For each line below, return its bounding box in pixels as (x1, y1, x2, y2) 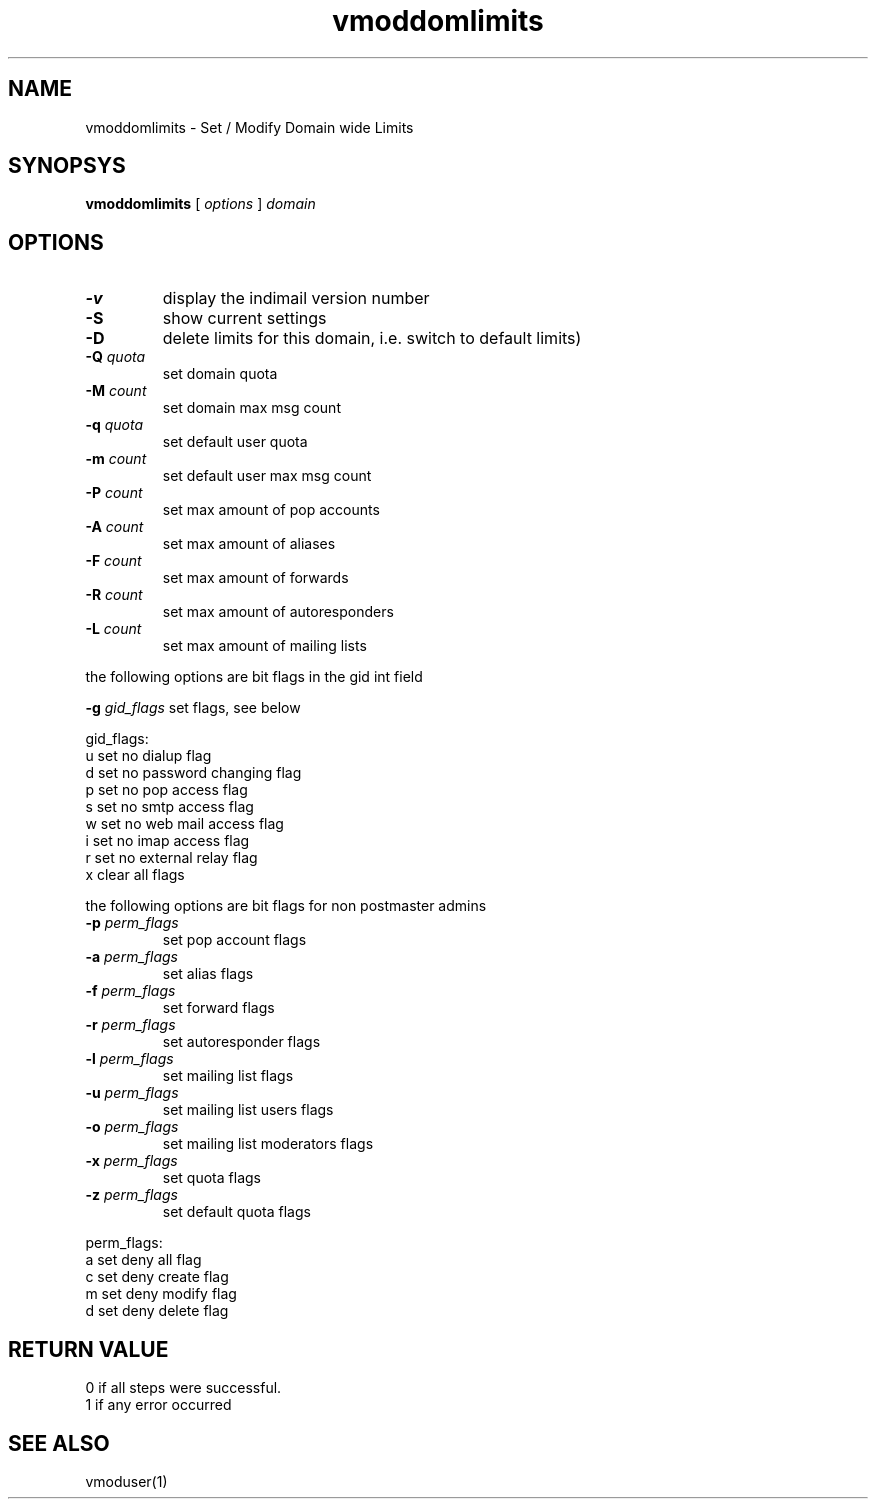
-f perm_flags (85, 982, 176, 1000)
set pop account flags (162, 931, 307, 949)
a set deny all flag (85, 1251, 202, 1269)
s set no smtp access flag (85, 798, 254, 816)
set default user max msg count (162, 467, 372, 485)
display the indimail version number (162, 288, 430, 309)
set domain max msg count (162, 399, 341, 417)
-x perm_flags (85, 1152, 178, 1170)
